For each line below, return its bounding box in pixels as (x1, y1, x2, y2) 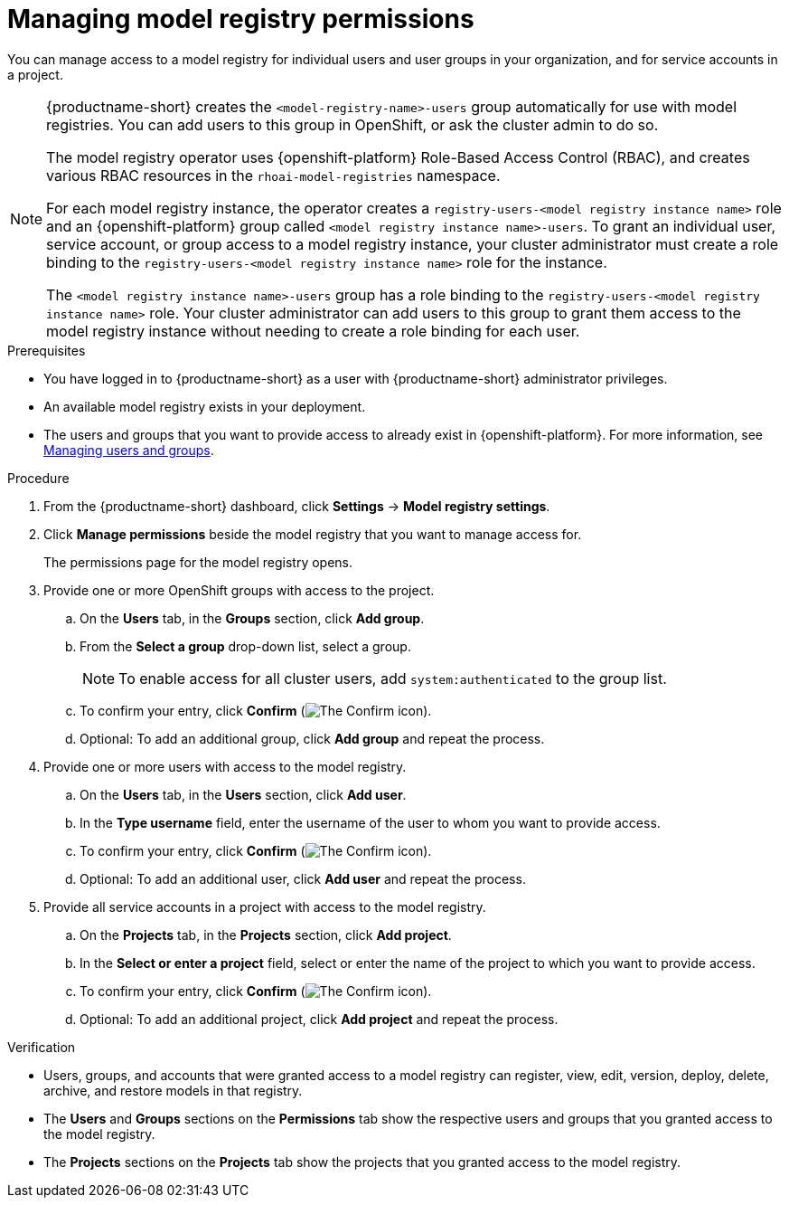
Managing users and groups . (43, 441, 214, 458)
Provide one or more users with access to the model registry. (43, 758, 407, 774)
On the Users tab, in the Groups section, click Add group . (80, 610, 425, 626)
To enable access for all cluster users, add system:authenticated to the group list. (118, 669, 667, 688)
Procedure (7, 470, 70, 486)
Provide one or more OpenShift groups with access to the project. (43, 582, 435, 598)
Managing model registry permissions (7, 4, 474, 34)
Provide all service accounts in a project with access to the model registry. (43, 898, 486, 915)
